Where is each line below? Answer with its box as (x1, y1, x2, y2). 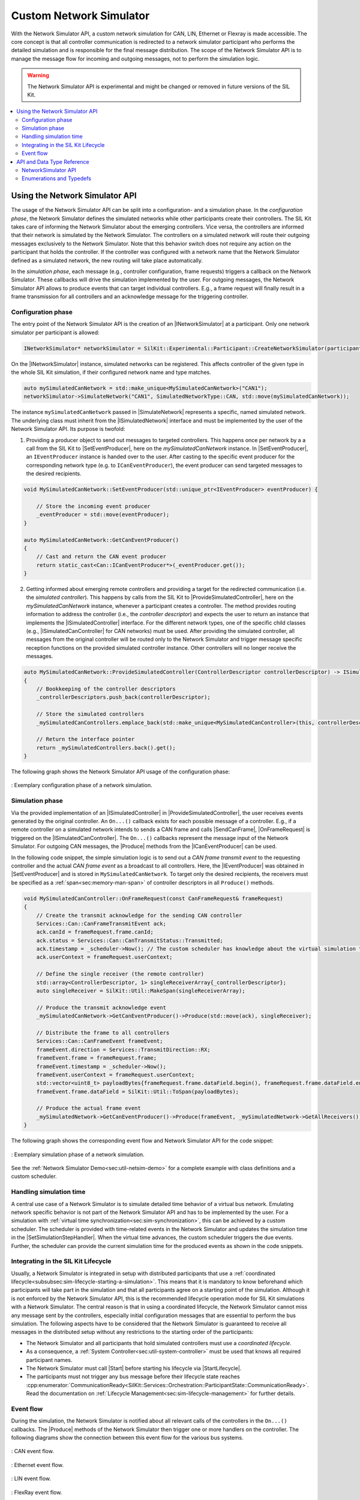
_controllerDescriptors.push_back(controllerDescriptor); (36, 694, 211, 701)
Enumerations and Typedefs (22, 175, 91, 182)
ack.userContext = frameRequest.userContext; (36, 954, 173, 961)
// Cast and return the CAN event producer (36, 553, 166, 560)
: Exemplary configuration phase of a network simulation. (11, 782, 152, 789)
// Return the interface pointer (36, 736, 135, 743)
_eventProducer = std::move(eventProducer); (36, 511, 170, 518)
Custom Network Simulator (11, 9, 150, 22)
